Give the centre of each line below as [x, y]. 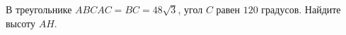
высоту [21, 23]
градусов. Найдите [301, 9]
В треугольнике [39, 9]
